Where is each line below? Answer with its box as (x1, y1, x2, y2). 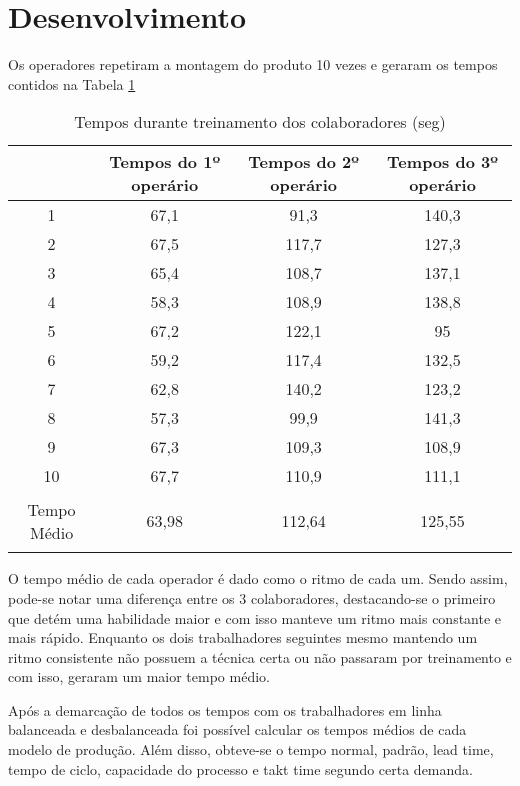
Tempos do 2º (248, 150, 360, 174)
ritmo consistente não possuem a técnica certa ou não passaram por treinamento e (8, 646, 512, 667)
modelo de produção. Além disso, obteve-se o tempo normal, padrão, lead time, (8, 739, 494, 760)
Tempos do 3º (387, 150, 498, 174)
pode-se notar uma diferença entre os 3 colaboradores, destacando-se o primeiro (8, 587, 496, 608)
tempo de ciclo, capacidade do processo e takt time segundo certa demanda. (8, 758, 473, 779)
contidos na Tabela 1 (8, 73, 136, 94)
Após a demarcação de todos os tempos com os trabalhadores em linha (8, 699, 442, 720)
